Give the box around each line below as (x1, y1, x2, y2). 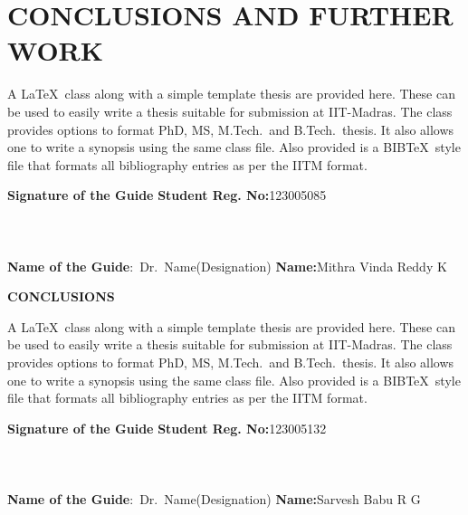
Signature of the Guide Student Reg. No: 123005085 (7, 186, 327, 205)
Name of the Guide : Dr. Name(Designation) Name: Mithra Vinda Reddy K (7, 256, 447, 275)
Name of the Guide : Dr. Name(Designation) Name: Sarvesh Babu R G (7, 490, 421, 509)
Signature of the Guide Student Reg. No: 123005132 (7, 418, 327, 437)
